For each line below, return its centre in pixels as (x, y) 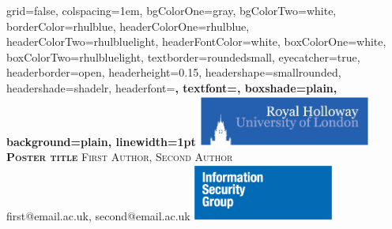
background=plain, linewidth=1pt (101, 141)
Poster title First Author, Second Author (120, 157)
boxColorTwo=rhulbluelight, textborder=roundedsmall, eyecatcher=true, (183, 56)
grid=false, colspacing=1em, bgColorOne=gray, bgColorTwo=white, (171, 10)
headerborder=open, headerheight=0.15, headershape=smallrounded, (174, 72)
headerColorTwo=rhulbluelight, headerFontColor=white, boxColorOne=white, (196, 41)
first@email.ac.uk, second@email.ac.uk (98, 215)
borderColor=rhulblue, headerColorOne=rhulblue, (128, 26)
